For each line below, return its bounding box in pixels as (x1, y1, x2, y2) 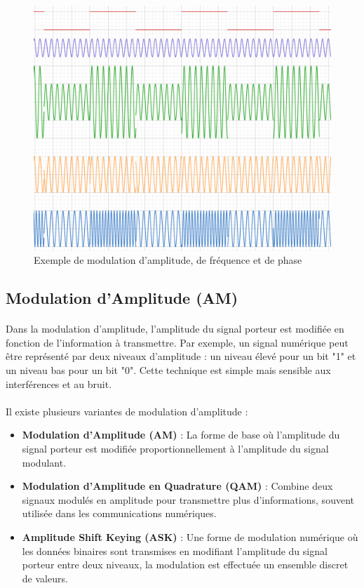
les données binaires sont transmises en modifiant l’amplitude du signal (22, 543, 328, 558)
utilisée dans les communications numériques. (22, 506, 217, 521)
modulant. (22, 455, 67, 469)
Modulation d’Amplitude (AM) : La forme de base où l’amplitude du (22, 427, 340, 442)
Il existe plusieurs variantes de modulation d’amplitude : (6, 403, 248, 418)
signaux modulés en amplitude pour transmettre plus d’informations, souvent (22, 492, 354, 507)
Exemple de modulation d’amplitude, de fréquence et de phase (34, 253, 302, 267)
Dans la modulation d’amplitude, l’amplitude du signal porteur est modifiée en (6, 321, 344, 336)
